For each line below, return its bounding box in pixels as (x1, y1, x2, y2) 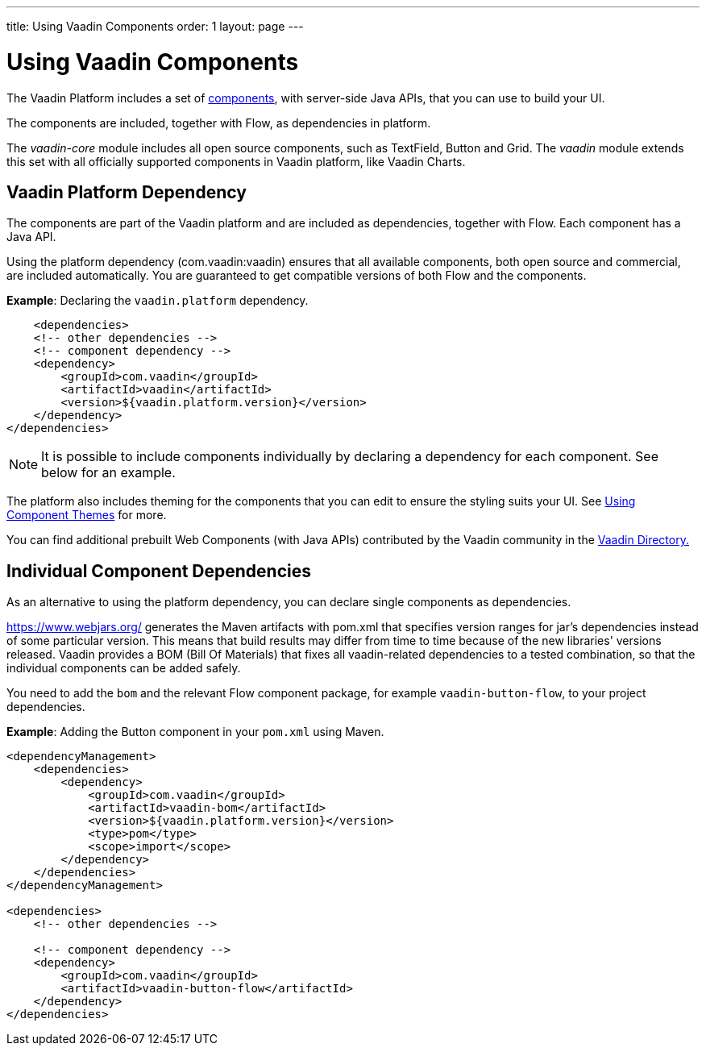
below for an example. (41, 464, 176, 481)
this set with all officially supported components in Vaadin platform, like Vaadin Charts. (6, 154, 466, 168)
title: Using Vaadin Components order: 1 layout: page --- (6, 19, 304, 33)
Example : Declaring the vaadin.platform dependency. (6, 293, 309, 308)
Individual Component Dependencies (6, 560, 311, 581)
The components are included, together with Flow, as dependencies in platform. (6, 115, 431, 130)
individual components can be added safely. (6, 661, 241, 676)
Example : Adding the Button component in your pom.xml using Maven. (6, 725, 384, 739)
